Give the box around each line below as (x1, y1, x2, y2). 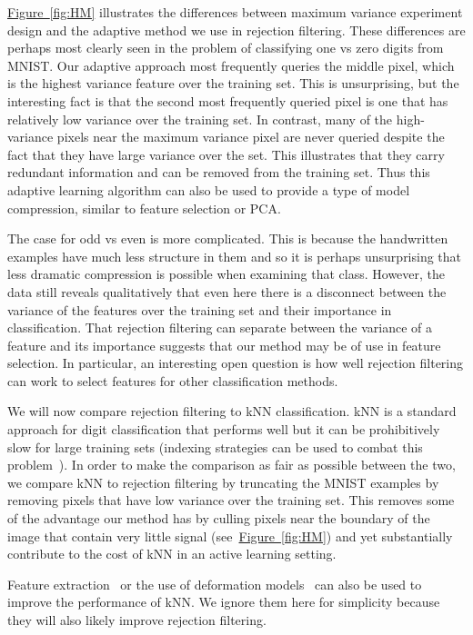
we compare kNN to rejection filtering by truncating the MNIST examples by (7, 472, 439, 491)
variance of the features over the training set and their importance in (7, 300, 392, 319)
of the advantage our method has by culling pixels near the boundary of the (7, 509, 430, 528)
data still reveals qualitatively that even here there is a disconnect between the (7, 282, 447, 301)
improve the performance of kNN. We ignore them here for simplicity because (7, 592, 440, 611)
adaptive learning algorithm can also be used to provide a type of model (7, 180, 410, 199)
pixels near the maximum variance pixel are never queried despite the (56, 127, 445, 146)
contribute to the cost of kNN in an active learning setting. (7, 544, 337, 563)
